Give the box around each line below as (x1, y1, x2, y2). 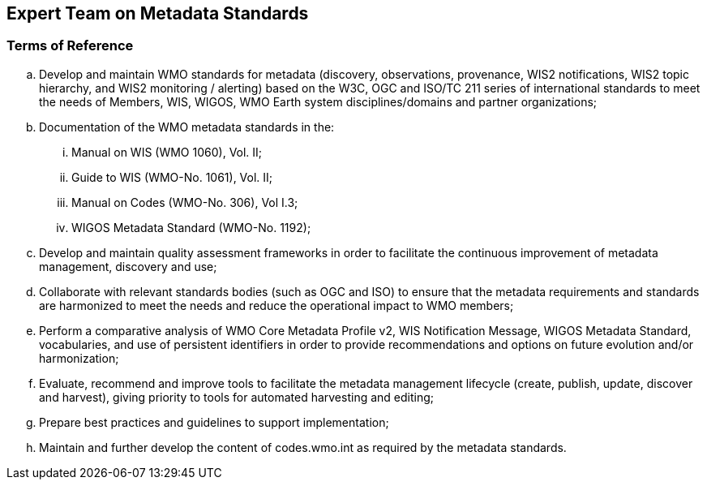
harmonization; (39, 351, 119, 365)
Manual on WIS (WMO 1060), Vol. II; (71, 144, 263, 159)
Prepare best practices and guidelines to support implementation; (39, 415, 389, 429)
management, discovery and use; (39, 259, 217, 273)
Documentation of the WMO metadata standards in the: (39, 119, 335, 134)
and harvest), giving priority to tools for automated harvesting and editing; (39, 389, 435, 404)
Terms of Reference (6, 37, 134, 54)
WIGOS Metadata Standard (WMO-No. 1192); (71, 220, 311, 234)
